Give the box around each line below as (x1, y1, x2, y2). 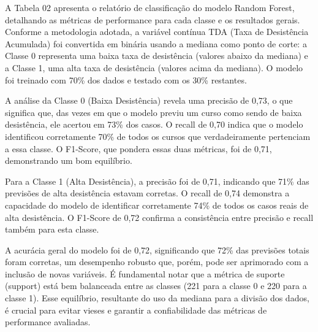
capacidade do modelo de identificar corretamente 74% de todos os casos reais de (5, 198, 309, 211)
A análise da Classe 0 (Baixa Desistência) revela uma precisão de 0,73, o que (5, 94, 293, 107)
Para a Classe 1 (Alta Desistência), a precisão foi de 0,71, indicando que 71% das (5, 174, 309, 187)
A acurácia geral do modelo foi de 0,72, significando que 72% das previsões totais (5, 243, 309, 256)
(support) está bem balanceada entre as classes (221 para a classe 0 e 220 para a (5, 279, 307, 292)
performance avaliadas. (5, 315, 91, 328)
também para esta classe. (5, 223, 99, 236)
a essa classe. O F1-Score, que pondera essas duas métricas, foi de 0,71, (5, 142, 272, 155)
